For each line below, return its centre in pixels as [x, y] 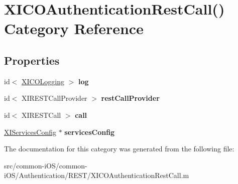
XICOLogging [43, 81]
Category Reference [74, 28]
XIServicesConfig [30, 132]
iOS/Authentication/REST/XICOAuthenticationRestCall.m [97, 175]
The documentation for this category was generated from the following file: [119, 149]
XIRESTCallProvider [54, 98]
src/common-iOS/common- [46, 165]
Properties [32, 60]
